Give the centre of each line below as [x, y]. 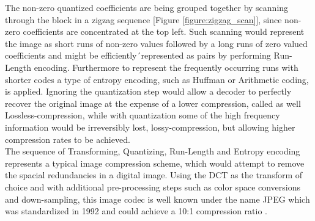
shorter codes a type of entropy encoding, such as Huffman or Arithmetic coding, [157, 79]
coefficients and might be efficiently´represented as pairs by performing [138, 55]
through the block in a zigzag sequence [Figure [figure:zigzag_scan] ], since [143, 19]
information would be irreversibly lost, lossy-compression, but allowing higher [150, 127]
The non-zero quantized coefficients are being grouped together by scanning [147, 7]
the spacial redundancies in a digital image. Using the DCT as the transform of [154, 175]
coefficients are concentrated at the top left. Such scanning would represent [164, 31]
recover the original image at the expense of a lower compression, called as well [153, 103]
